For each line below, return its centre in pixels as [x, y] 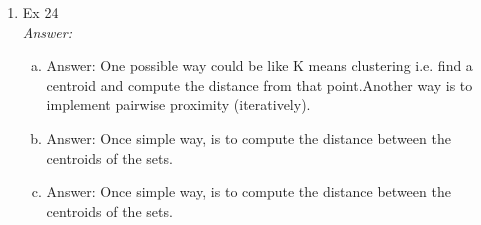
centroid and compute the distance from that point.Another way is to [259, 84]
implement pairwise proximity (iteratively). [178, 104]
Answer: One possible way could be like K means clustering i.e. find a [259, 65]
